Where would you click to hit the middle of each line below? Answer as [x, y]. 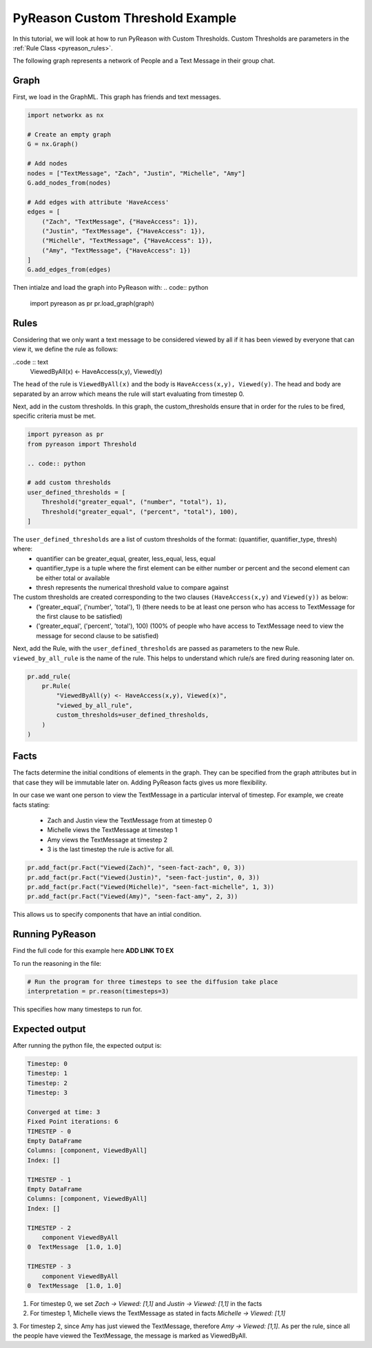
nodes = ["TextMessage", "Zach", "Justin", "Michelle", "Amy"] [136, 173]
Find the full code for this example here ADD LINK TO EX [93, 951]
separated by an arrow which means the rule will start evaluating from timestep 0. [128, 394]
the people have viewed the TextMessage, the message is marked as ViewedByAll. [130, 1336]
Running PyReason [54, 934]
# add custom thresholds [69, 483]
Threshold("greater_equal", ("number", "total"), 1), [134, 502]
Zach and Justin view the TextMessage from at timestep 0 [130, 820]
